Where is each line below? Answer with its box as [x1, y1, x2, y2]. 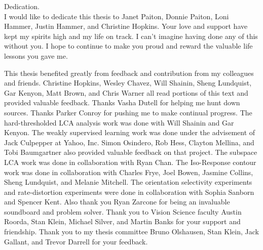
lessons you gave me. [4, 50, 68, 61]
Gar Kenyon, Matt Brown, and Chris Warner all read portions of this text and [4, 87, 248, 98]
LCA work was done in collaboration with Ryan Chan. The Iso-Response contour [4, 156, 256, 167]
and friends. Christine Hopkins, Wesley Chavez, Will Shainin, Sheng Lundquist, [4, 77, 252, 88]
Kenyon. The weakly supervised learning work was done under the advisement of [4, 127, 255, 138]
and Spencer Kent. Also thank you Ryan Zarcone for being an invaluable [4, 196, 230, 207]
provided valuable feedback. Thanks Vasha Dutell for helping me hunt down [4, 97, 240, 108]
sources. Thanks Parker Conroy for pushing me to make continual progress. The [4, 107, 252, 117]
